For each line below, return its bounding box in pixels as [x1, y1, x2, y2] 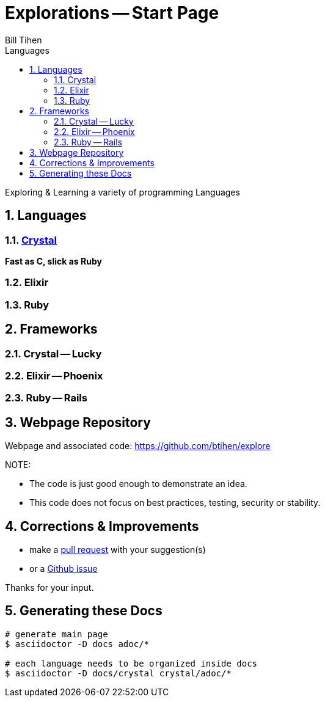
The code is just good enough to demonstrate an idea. [29, 478, 247, 489]
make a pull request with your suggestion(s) [29, 544, 206, 555]
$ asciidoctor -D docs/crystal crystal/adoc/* [5, 668, 232, 678]
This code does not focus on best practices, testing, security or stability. [29, 497, 321, 508]
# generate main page [5, 629, 108, 639]
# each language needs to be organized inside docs [5, 658, 258, 668]
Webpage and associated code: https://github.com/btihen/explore [5, 441, 271, 452]
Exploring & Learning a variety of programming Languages [5, 186, 240, 197]
